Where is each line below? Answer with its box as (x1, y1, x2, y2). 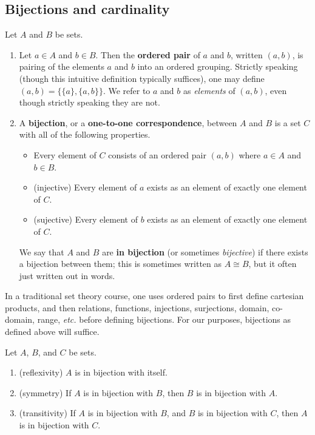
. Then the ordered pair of (95, 48, 200, 61)
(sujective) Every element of (33, 213, 138, 226)
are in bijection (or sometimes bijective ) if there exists (102, 245, 308, 258)
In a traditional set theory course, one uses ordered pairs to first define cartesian (5, 289, 304, 302)
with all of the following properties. (19, 128, 151, 141)
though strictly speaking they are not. (19, 96, 160, 109)
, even (265, 84, 287, 96)
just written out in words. (19, 269, 115, 282)
